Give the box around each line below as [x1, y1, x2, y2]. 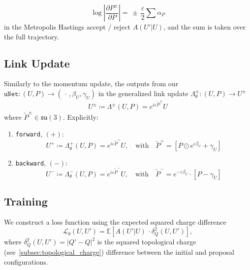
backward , [15, 158, 46, 168]
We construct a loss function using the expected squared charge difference [4, 216, 226, 227]
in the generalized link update [98, 88, 188, 98]
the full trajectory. [4, 31, 59, 41]
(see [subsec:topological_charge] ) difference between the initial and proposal [4, 246, 234, 257]
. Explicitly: [62, 111, 98, 122]
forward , [15, 128, 42, 138]
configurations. [4, 256, 48, 267]
